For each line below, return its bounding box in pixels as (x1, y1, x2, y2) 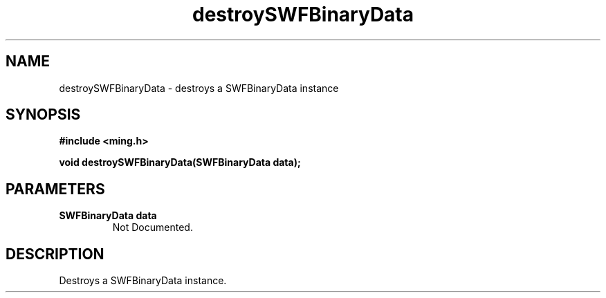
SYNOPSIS (6, 106, 81, 124)
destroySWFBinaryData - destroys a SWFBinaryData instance (59, 82, 339, 94)
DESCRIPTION (6, 245, 104, 263)
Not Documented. (112, 221, 193, 234)
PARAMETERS (6, 180, 105, 198)
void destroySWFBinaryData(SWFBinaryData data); (59, 156, 301, 169)
